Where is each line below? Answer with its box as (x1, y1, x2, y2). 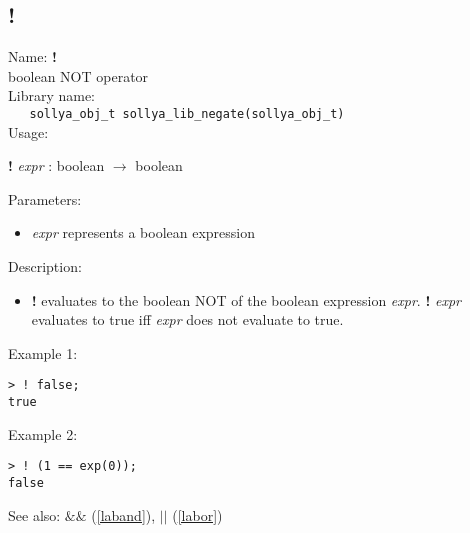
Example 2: (8, 423, 78, 444)
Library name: (8, 85, 96, 106)
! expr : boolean (8, 155, 105, 176)
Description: (8, 256, 82, 277)
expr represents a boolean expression (31, 222, 255, 243)
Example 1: (8, 342, 78, 363)
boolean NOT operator (8, 65, 149, 86)
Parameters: (8, 188, 82, 209)
